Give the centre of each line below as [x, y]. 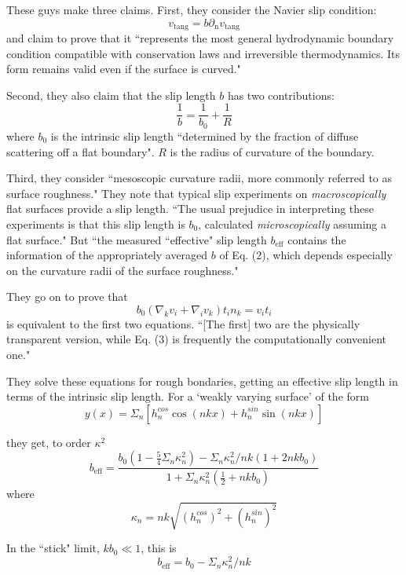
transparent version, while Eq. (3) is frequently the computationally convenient [197, 339]
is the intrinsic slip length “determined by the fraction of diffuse [205, 136]
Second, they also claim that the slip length [111, 95]
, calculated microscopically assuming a [292, 223]
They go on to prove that [67, 297]
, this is [159, 548]
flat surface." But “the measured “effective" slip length [137, 239]
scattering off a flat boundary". [80, 151]
